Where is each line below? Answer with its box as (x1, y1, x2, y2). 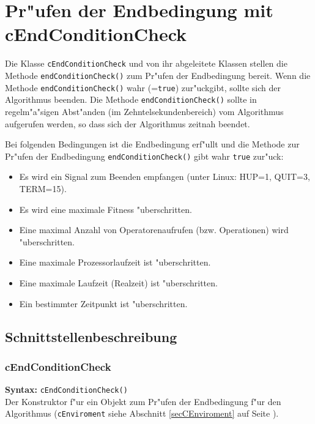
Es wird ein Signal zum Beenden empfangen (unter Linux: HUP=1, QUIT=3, (19, 170, 310, 183)
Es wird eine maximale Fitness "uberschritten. (19, 203, 192, 215)
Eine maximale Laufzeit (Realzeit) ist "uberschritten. (19, 276, 218, 289)
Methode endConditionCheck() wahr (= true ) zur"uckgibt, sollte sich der (5, 81, 281, 94)
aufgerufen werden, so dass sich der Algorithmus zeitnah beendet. (5, 117, 250, 130)
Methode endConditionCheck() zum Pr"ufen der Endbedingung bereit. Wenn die (5, 69, 311, 81)
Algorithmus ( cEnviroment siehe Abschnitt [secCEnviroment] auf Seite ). (5, 407, 279, 420)
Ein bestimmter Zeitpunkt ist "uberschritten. (19, 297, 188, 310)
